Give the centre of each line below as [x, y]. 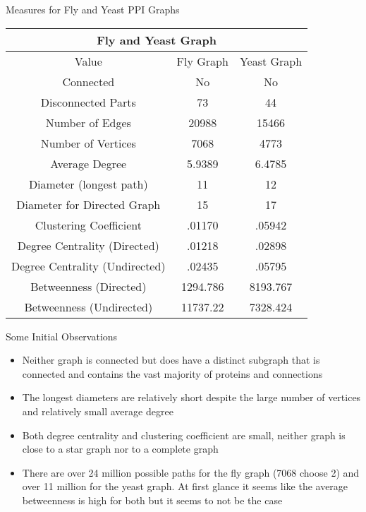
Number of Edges [88, 122]
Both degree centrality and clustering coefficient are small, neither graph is [184, 435]
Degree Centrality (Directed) [88, 245]
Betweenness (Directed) [89, 286]
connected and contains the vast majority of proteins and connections [172, 373]
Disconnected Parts [88, 102]
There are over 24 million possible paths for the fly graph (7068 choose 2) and [191, 472]
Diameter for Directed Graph [89, 204]
